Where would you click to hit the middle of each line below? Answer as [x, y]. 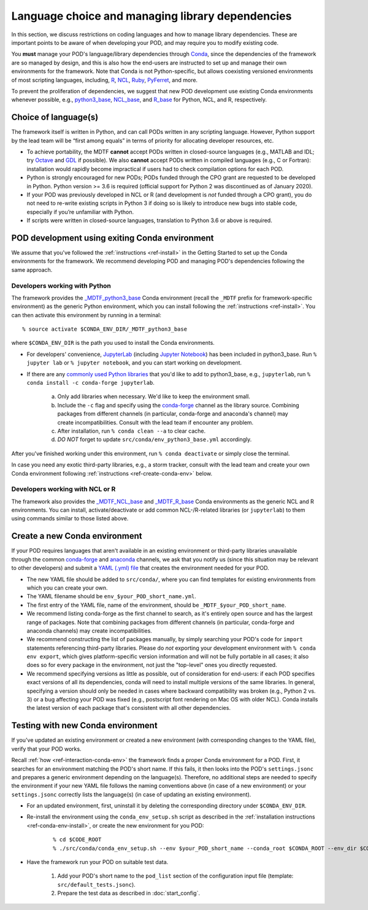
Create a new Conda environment [77, 536]
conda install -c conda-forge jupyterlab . [90, 383]
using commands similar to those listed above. [70, 519]
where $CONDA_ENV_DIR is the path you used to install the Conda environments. [113, 343]
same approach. [32, 269]
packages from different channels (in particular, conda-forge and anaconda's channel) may [173, 414]
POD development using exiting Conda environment [113, 238]
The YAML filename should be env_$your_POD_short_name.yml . [111, 596]
